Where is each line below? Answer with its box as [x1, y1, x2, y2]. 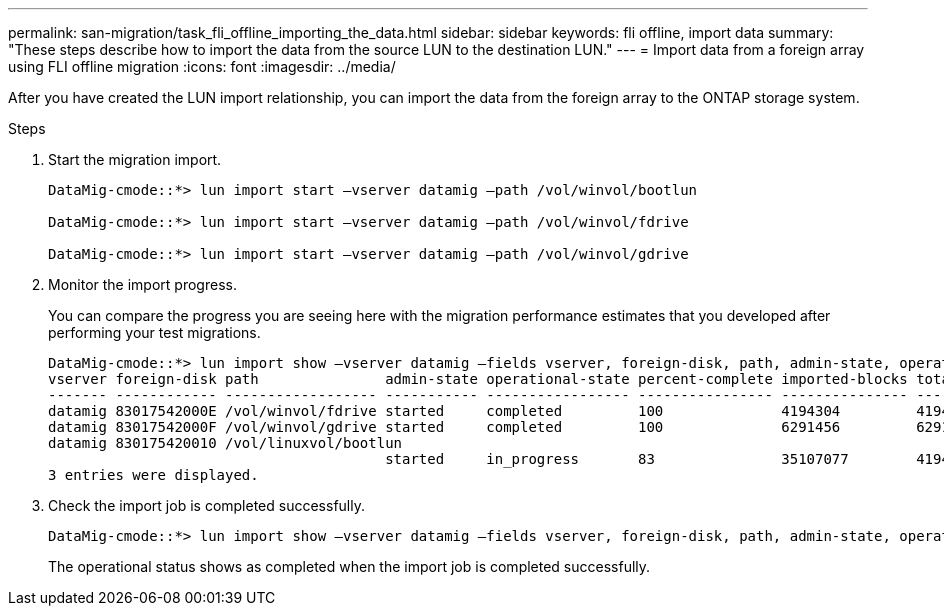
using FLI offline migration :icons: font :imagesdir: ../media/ [8, 58, 396, 75]
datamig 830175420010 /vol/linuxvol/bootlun [48, 435, 403, 451]
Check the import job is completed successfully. [48, 497, 365, 514]
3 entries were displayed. [48, 467, 259, 483]
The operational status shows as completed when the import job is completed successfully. [48, 558, 651, 575]
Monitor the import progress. [48, 276, 237, 293]
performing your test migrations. [48, 324, 261, 341]
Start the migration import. [48, 151, 222, 168]
